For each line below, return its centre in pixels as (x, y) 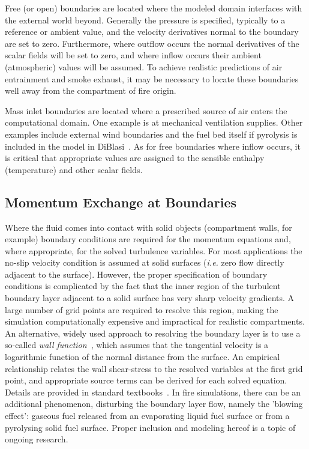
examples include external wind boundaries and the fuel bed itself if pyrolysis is (151, 134)
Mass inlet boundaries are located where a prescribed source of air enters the (146, 110)
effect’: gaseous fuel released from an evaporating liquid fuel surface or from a (147, 416)
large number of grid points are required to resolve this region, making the (142, 309)
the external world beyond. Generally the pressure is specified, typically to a (145, 20)
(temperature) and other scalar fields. (74, 169)
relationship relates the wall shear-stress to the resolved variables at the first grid (154, 368)
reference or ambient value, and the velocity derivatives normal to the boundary (152, 32)
